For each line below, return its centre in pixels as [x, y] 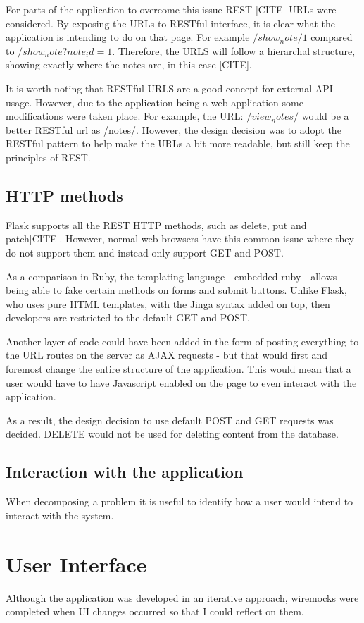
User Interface [76, 563]
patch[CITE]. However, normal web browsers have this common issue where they [180, 239]
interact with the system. [60, 515]
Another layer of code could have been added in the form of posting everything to [182, 341]
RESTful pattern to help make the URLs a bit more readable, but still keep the [178, 143]
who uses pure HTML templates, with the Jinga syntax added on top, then [168, 303]
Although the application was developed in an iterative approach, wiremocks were [182, 597]
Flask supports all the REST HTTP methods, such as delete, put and [156, 224]
